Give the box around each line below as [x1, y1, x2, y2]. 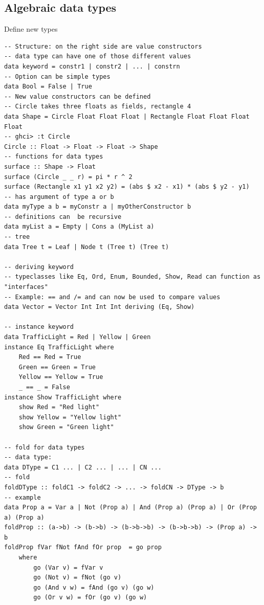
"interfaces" [4, 283, 48, 291]
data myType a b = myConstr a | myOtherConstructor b [4, 203, 191, 211]
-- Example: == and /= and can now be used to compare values [4, 293, 221, 301]
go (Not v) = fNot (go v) [33, 574, 122, 581]
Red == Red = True [18, 353, 81, 361]
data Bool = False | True [4, 83, 92, 91]
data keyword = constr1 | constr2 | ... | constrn [4, 62, 180, 70]
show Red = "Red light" [18, 404, 100, 411]
